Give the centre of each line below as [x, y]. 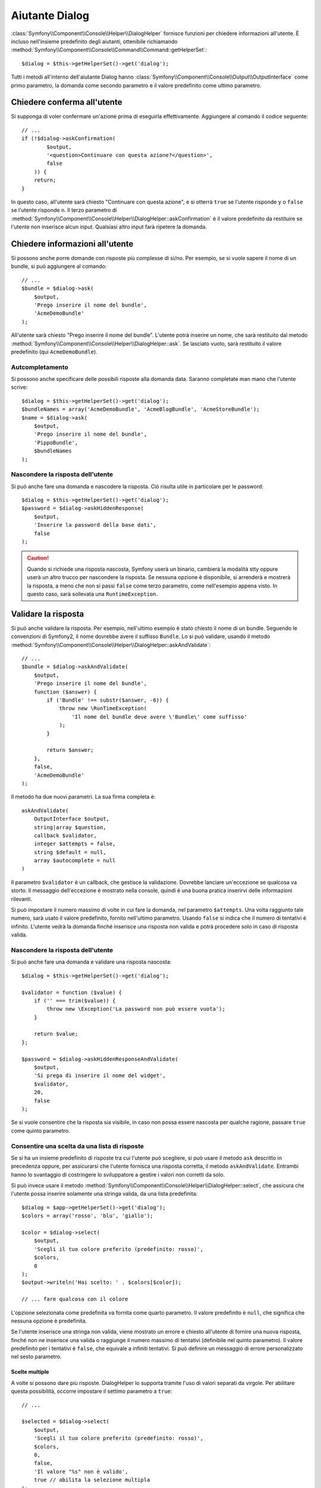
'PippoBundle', [56, 443]
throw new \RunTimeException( [103, 709]
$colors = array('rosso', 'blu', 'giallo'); [88, 1216]
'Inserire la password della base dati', [95, 525]
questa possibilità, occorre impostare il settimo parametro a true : [92, 1391]
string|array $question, [70, 827]
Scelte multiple [30, 1372]
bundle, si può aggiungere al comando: [59, 266]
